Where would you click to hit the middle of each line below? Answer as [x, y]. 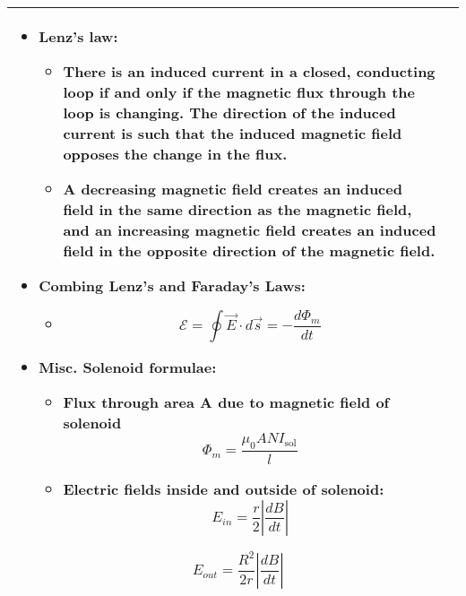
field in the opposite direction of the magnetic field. [249, 250]
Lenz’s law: [78, 36]
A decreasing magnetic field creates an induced [233, 189]
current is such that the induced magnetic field [233, 133]
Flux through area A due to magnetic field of [226, 402]
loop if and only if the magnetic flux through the [239, 92]
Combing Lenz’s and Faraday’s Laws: [172, 285]
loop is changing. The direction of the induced [229, 112]
